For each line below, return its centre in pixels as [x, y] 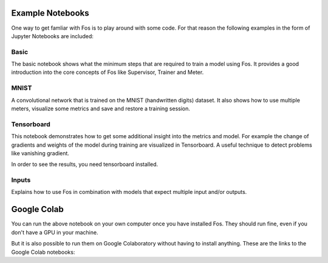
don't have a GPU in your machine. [55, 232]
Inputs [21, 180]
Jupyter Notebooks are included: [53, 36]
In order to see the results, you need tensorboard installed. [85, 164]
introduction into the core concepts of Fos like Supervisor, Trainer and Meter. [108, 72]
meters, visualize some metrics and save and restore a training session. [101, 108]
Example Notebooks [50, 13]
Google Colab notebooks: [43, 252]
